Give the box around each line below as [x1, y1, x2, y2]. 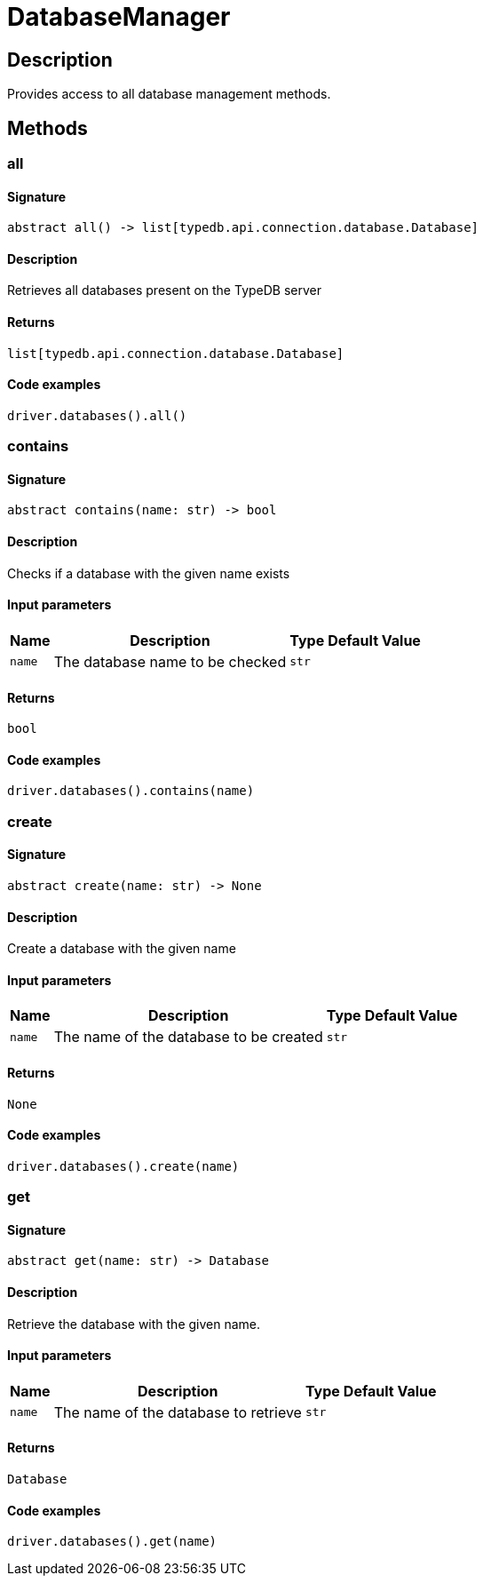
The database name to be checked [53, 652, 287, 671]
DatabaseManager [7, 2, 231, 32]
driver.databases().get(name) [7, 1534, 218, 1549]
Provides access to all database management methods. [7, 86, 331, 102]
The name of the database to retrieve [53, 1403, 302, 1421]
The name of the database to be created [53, 1028, 323, 1046]
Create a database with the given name [7, 941, 236, 957]
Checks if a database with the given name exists [7, 565, 290, 581]
